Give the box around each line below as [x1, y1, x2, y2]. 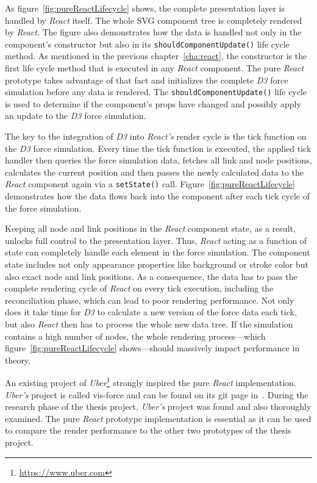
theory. [5, 353, 31, 366]
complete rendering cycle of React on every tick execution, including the [5, 282, 274, 295]
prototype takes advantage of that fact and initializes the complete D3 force [5, 73, 288, 86]
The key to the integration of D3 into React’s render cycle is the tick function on [5, 130, 307, 143]
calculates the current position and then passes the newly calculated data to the [5, 165, 304, 178]
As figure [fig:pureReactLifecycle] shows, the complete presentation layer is [5, 2, 285, 14]
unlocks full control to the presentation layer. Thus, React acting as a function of [5, 234, 307, 246]
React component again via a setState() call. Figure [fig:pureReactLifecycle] [5, 177, 295, 190]
